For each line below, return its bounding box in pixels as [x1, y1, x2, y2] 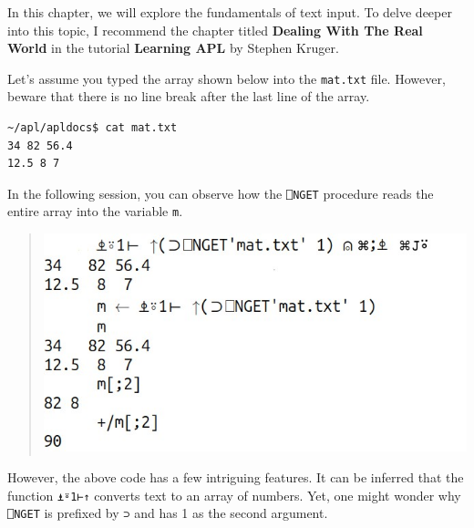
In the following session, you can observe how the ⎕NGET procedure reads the [7, 183, 434, 202]
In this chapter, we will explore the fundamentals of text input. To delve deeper [7, 3, 452, 21]
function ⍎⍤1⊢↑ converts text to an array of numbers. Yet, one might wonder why [7, 485, 461, 504]
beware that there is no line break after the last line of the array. [7, 87, 370, 106]
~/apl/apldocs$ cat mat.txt [7, 121, 178, 135]
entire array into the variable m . [7, 202, 183, 221]
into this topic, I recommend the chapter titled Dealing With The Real [7, 20, 423, 39]
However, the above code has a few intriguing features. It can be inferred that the [7, 467, 464, 486]
